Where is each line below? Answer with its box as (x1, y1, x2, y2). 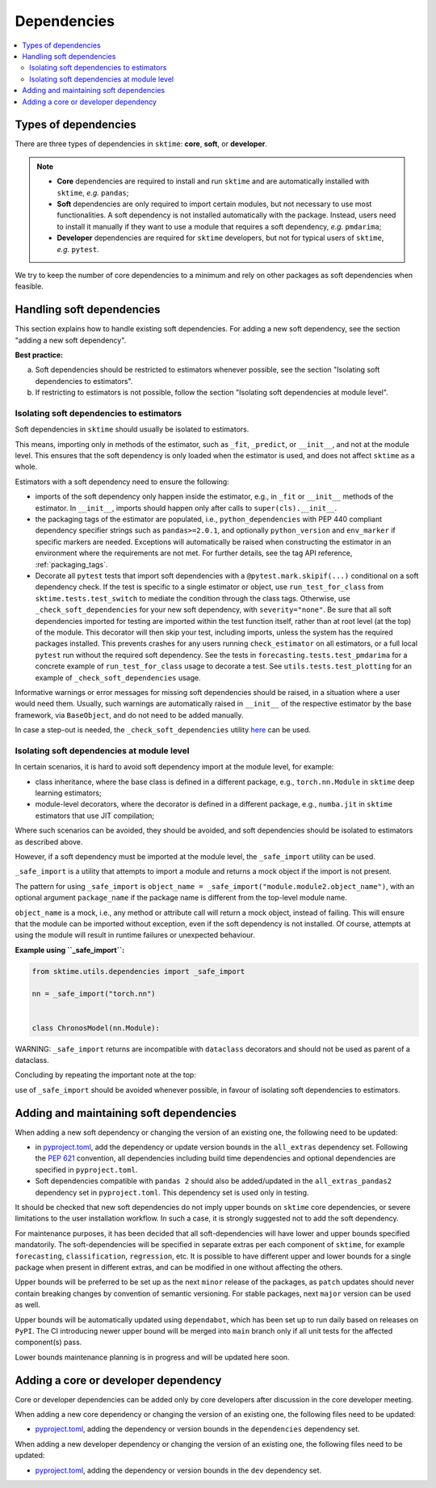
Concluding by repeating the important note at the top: (15, 1070, 197, 1080)
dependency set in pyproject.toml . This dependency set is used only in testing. (35, 1187, 309, 1197)
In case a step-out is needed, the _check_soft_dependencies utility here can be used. (15, 725, 311, 735)
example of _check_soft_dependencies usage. (35, 672, 201, 682)
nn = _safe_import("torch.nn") (31, 989, 157, 998)
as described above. (15, 837, 83, 846)
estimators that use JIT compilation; (35, 811, 155, 820)
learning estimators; (35, 788, 102, 798)
